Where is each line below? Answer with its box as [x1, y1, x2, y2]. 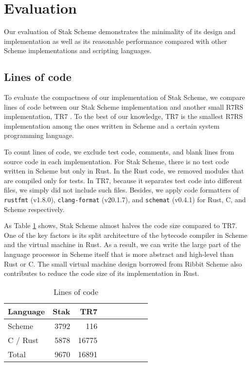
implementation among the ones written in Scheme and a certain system [4, 120, 220, 131]
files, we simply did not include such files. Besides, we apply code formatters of [4, 185, 239, 195]
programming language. [4, 130, 74, 140]
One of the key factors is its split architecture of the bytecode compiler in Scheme [4, 230, 248, 240]
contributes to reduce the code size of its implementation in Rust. [4, 268, 199, 278]
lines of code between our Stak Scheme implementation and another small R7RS [4, 101, 244, 112]
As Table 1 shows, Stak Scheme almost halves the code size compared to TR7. [4, 220, 237, 231]
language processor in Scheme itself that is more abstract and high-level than [4, 249, 234, 259]
